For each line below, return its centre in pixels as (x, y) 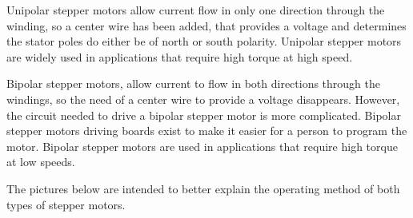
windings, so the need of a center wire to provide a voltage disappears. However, (203, 99)
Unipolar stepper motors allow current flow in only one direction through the (196, 10)
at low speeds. (41, 162)
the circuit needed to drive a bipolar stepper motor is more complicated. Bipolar (204, 115)
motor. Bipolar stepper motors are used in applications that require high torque (202, 146)
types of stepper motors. (66, 204)
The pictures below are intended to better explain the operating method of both (203, 188)
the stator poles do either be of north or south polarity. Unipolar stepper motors (204, 41)
